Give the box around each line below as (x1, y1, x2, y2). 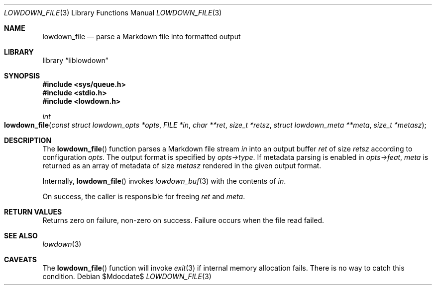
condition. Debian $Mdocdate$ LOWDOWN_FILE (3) (42, 272, 212, 281)
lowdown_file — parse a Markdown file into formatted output (42, 32, 241, 41)
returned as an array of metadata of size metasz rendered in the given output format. (42, 161, 322, 170)
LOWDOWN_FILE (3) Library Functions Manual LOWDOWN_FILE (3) (4, 8, 222, 17)
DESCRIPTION (4, 136, 52, 144)
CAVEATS (4, 255, 37, 264)
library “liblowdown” (42, 56, 109, 65)
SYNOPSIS (4, 72, 40, 80)
